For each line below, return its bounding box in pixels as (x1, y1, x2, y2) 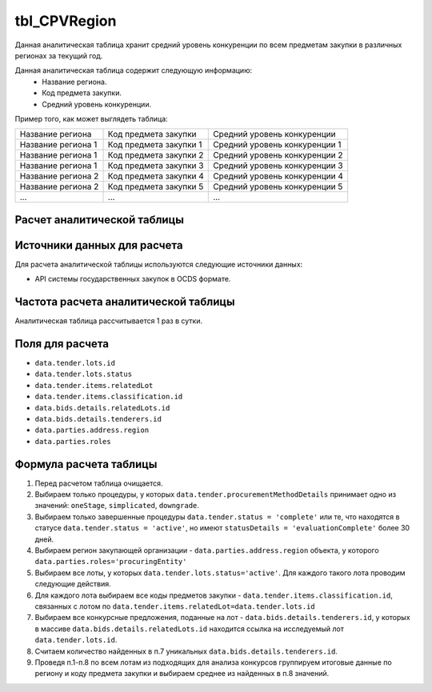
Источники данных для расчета (14, 238, 183, 252)
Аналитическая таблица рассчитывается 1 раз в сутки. (14, 316, 203, 326)
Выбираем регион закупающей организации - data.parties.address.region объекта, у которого (34, 546, 379, 555)
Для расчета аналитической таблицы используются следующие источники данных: (14, 259, 303, 269)
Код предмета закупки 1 (107, 139, 202, 150)
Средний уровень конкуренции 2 (213, 150, 343, 161)
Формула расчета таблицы (14, 457, 158, 471)
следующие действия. (34, 579, 111, 589)
